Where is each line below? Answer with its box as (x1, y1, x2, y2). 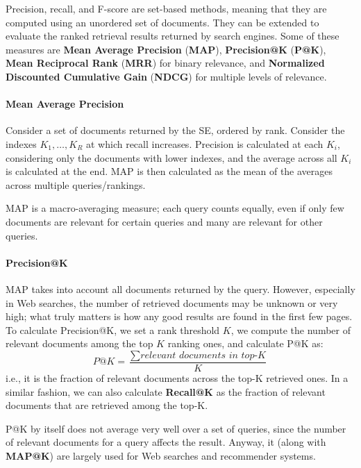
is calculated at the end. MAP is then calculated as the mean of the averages (6, 164, 333, 178)
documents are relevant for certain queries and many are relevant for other (6, 214, 323, 228)
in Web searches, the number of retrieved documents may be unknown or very (6, 295, 338, 310)
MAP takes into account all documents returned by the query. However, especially (6, 281, 355, 296)
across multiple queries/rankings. (6, 177, 146, 192)
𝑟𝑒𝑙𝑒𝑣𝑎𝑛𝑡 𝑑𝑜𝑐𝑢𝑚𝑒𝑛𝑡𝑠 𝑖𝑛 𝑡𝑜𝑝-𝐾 (140, 350, 267, 360)
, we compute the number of (230, 322, 351, 337)
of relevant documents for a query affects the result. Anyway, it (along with (6, 435, 326, 449)
